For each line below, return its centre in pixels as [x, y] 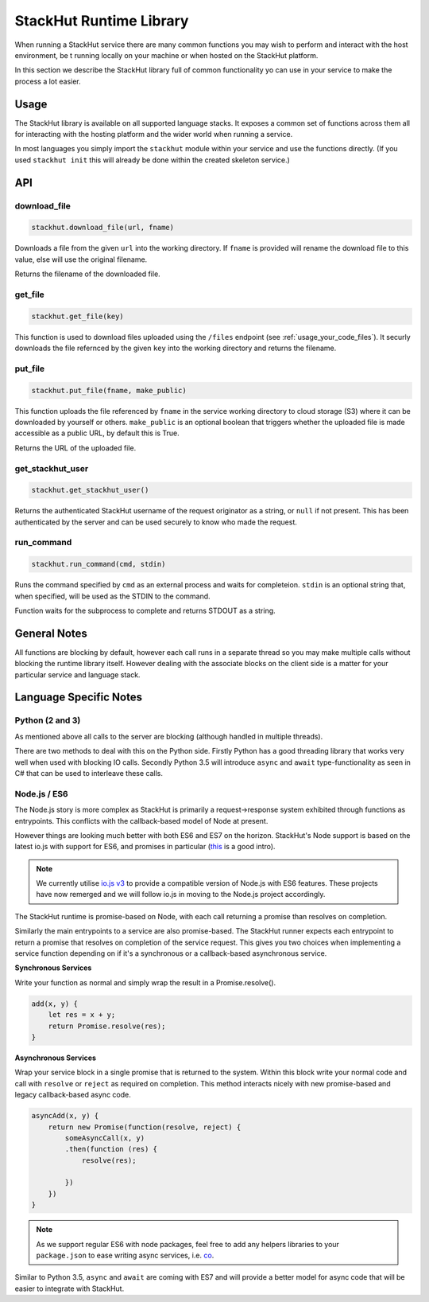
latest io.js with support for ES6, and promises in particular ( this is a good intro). [145, 847]
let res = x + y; [82, 1015]
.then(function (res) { [111, 1149]
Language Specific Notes [79, 698]
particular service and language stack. [77, 674]
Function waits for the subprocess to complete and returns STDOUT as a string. [145, 610]
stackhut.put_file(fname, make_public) [109, 390]
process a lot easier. [48, 81]
